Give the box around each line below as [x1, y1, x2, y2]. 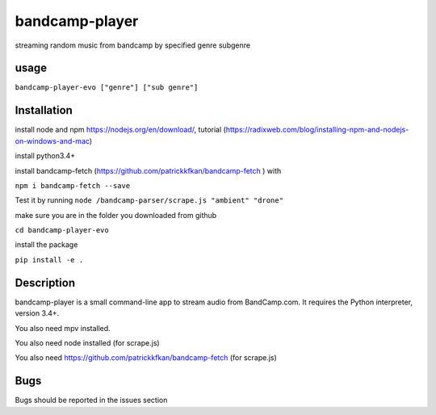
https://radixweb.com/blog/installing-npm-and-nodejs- [225, 125, 409, 135]
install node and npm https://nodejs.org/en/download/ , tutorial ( [15, 125, 226, 135]
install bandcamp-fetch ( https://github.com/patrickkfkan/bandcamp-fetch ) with [15, 166, 282, 175]
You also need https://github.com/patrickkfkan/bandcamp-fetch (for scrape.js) [15, 353, 278, 363]
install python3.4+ [15, 151, 76, 161]
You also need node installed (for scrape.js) [15, 337, 161, 347]
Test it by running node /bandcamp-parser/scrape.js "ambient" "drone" [15, 195, 284, 205]
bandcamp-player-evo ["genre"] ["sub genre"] [15, 83, 199, 92]
